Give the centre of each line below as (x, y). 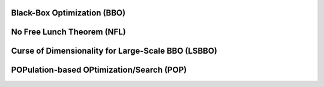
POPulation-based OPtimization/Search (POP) (99, 70)
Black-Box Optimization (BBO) (68, 13)
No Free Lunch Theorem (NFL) (68, 32)
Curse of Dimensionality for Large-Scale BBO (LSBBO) (114, 51)
